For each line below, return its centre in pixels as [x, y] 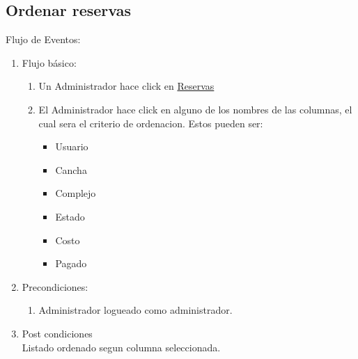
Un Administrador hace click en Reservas [126, 86]
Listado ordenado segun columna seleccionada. [121, 347]
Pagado [71, 263]
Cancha [71, 169]
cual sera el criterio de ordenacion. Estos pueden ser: [151, 123]
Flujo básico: [49, 62]
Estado [70, 216]
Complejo [76, 193]
